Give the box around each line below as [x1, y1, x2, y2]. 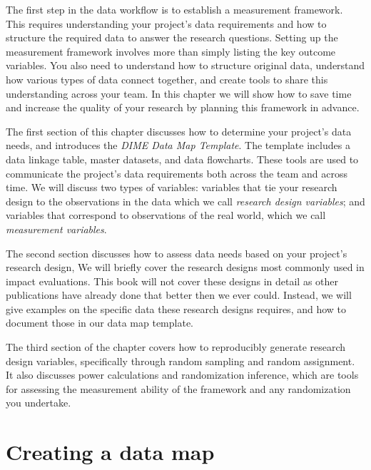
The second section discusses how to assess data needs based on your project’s [6, 245, 347, 260]
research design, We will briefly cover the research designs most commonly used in [6, 260, 365, 275]
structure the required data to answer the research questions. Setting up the [6, 30, 338, 45]
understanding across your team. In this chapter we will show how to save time [6, 86, 352, 101]
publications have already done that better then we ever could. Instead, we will [6, 287, 352, 302]
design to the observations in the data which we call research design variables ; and [6, 193, 365, 208]
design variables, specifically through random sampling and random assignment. [6, 353, 355, 368]
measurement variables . [6, 221, 107, 236]
